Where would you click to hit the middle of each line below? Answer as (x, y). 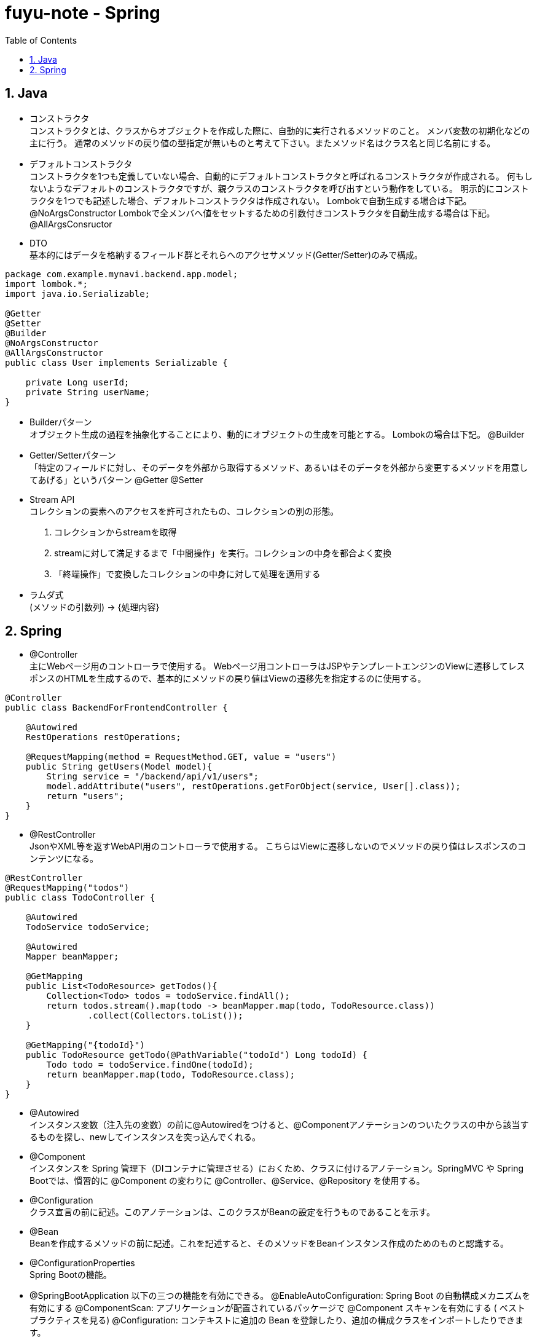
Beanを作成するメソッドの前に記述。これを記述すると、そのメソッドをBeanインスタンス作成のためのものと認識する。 (269, 1243)
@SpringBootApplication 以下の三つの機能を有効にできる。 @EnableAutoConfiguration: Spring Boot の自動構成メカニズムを (280, 1296)
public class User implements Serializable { (116, 362)
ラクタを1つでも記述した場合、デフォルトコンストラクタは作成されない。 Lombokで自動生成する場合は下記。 (251, 200)
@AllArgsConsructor (71, 224)
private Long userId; (77, 382)
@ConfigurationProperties (82, 1263)
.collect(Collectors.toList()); (165, 1016)
